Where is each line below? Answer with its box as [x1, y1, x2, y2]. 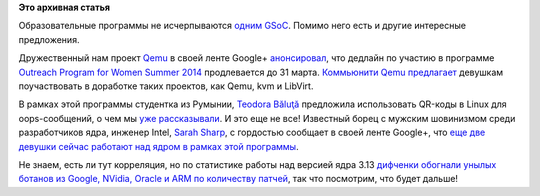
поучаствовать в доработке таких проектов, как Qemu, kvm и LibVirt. [18, 80, 314, 92]
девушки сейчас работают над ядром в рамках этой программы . [18, 140, 299, 152]
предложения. [18, 33, 80, 45]
